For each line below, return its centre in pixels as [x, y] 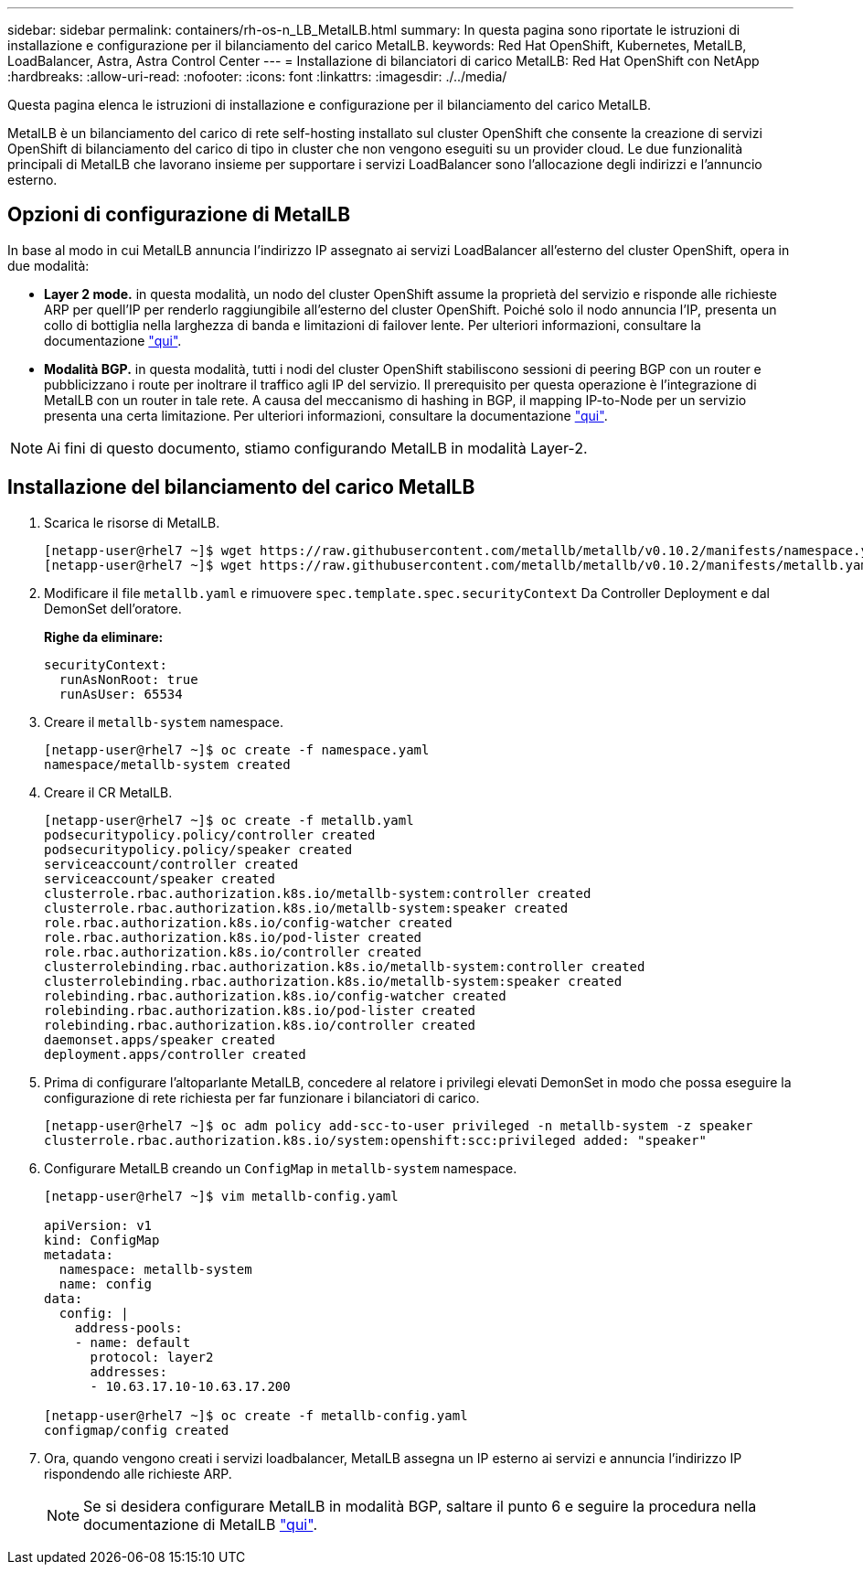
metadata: [79, 1254]
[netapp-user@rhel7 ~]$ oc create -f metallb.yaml [229, 820]
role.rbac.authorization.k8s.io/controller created [233, 952]
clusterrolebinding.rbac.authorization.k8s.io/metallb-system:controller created [345, 966]
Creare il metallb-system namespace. [164, 722]
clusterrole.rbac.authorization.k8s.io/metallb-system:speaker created [306, 908]
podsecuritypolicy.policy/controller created [210, 834]
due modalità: [48, 265]
